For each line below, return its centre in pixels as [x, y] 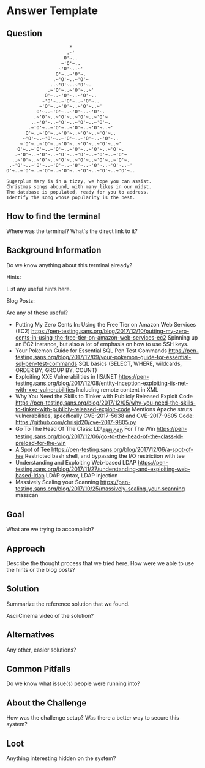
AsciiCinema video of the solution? [50, 615]
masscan [27, 495]
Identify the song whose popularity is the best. [71, 197]
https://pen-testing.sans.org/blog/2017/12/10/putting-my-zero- [110, 331]
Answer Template [52, 11]
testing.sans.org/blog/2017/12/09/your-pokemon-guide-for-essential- [103, 357]
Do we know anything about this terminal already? [69, 265]
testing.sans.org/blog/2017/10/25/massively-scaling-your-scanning [100, 489]
